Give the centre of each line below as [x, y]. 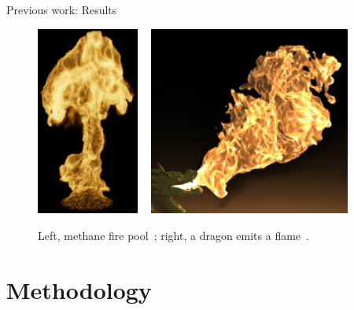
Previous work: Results [62, 9]
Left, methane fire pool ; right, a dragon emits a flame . [173, 235]
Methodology [79, 289]
